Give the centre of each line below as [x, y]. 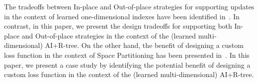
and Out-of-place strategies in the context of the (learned [109, 35]
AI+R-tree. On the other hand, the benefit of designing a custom [144, 45]
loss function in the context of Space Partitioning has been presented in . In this [127, 55]
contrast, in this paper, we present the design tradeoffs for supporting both [118, 26]
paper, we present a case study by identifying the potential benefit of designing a [127, 64]
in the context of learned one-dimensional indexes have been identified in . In [122, 16]
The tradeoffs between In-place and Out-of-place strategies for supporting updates [129, 6]
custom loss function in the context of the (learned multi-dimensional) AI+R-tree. [129, 74]
